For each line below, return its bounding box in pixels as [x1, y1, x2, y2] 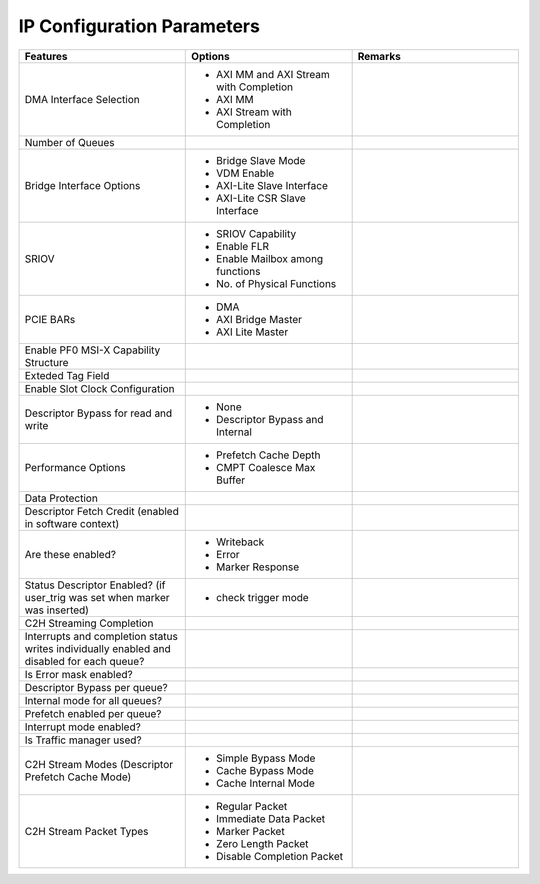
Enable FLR [216, 239, 270, 253]
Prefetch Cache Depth [216, 448, 321, 462]
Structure [24, 355, 69, 369]
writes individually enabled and [24, 641, 171, 655]
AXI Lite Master [216, 325, 289, 339]
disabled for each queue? [24, 654, 145, 668]
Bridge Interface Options [24, 178, 141, 192]
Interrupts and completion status [24, 629, 179, 643]
